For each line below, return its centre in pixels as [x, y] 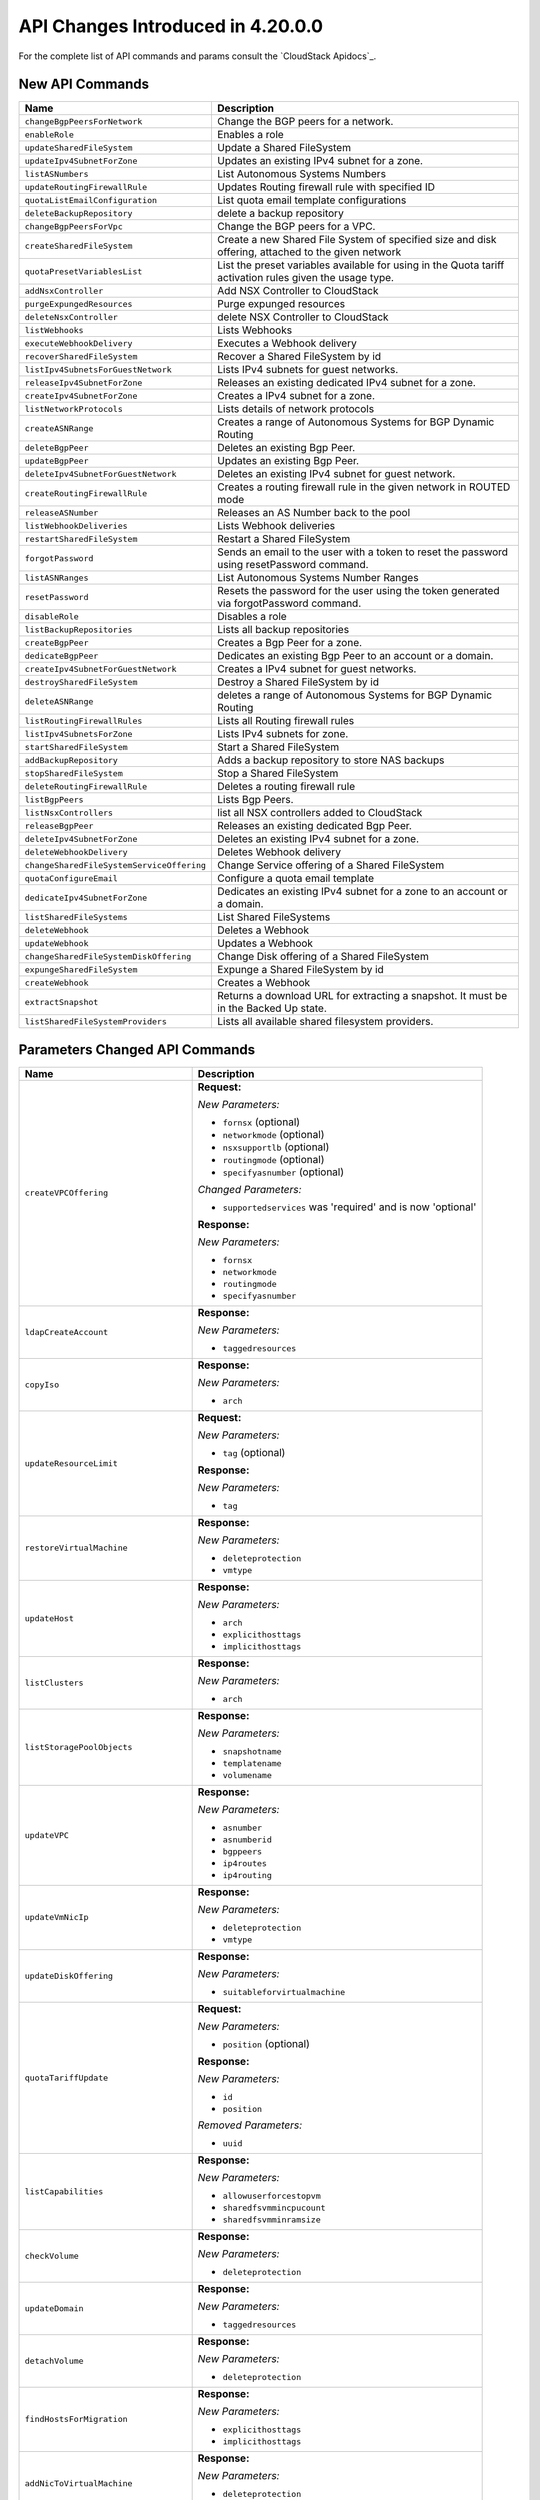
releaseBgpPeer [59, 825]
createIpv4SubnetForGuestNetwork [100, 668]
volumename [247, 1775]
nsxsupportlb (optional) [276, 1147]
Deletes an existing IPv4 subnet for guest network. [336, 474]
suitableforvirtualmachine [284, 1991]
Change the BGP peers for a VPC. [296, 227]
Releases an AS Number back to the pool [313, 513]
